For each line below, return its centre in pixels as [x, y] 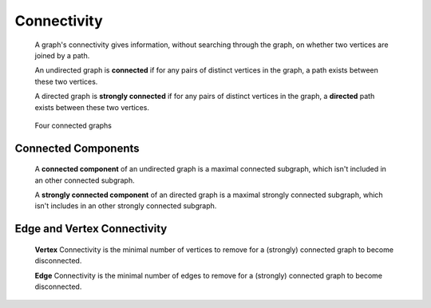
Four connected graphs [73, 125]
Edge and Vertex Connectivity [91, 229]
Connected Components [77, 148]
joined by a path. [62, 55]
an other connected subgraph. [85, 180]
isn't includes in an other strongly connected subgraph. [126, 206]
